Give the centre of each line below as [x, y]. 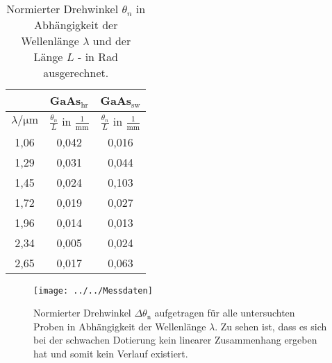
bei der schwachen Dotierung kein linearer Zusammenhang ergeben [175, 340]
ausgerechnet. [76, 73]
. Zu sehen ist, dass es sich [271, 326]
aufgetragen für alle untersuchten [225, 313]
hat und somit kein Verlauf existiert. [111, 353]
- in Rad [98, 57]
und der [112, 41]
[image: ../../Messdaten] [93, 290]
